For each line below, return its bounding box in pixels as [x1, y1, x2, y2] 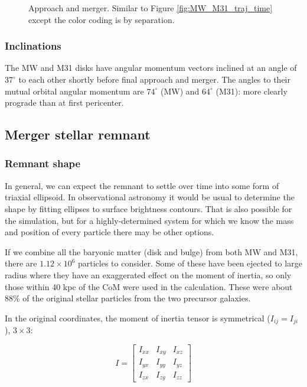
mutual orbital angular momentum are [5, 84, 144, 97]
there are [5, 257, 37, 269]
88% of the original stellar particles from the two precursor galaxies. [5, 292, 251, 304]
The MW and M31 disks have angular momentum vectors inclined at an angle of [5, 61, 297, 74]
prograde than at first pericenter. [5, 96, 124, 109]
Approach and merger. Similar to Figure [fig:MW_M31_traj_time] [28, 2, 273, 14]
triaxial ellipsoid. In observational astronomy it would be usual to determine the [5, 191, 295, 203]
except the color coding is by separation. [28, 13, 175, 25]
